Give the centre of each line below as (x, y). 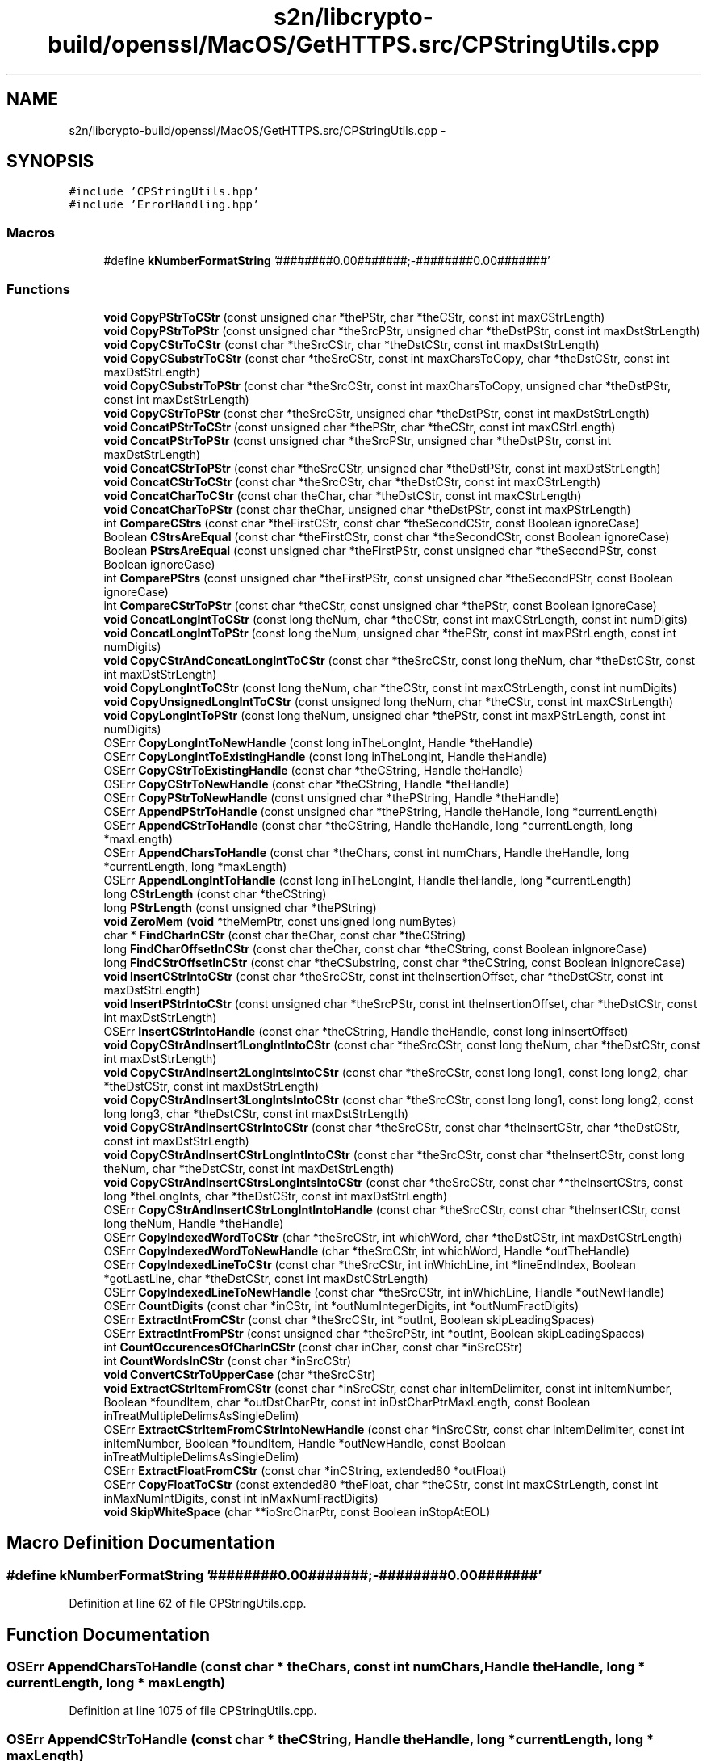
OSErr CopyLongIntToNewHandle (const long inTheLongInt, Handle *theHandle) (318, 742)
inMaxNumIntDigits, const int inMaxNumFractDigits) (241, 1498)
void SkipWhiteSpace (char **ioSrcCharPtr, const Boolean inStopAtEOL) (297, 1511)
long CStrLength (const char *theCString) (215, 893)
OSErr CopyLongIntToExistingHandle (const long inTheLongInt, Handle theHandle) (325, 756)
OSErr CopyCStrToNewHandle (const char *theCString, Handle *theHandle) (307, 784)
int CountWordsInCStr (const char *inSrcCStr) (228, 1360)
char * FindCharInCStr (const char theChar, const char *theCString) (285, 935)
